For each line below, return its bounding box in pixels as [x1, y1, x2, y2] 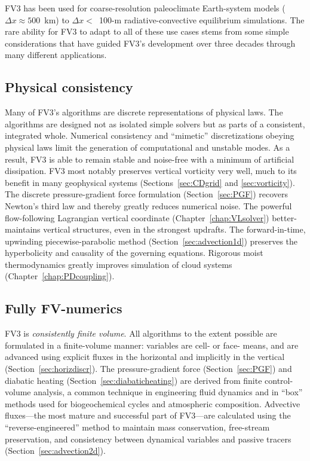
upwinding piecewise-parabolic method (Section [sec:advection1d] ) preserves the [5, 234, 298, 247]
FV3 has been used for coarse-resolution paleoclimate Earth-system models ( [5, 2, 286, 14]
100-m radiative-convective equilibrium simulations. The [99, 13, 305, 26]
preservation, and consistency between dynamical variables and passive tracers [5, 432, 291, 445]
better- [272, 211, 297, 224]
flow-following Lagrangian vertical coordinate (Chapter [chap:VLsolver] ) [5, 211, 269, 224]
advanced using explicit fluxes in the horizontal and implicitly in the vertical [5, 350, 285, 363]
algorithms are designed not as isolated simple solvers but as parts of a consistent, [5, 117, 305, 130]
